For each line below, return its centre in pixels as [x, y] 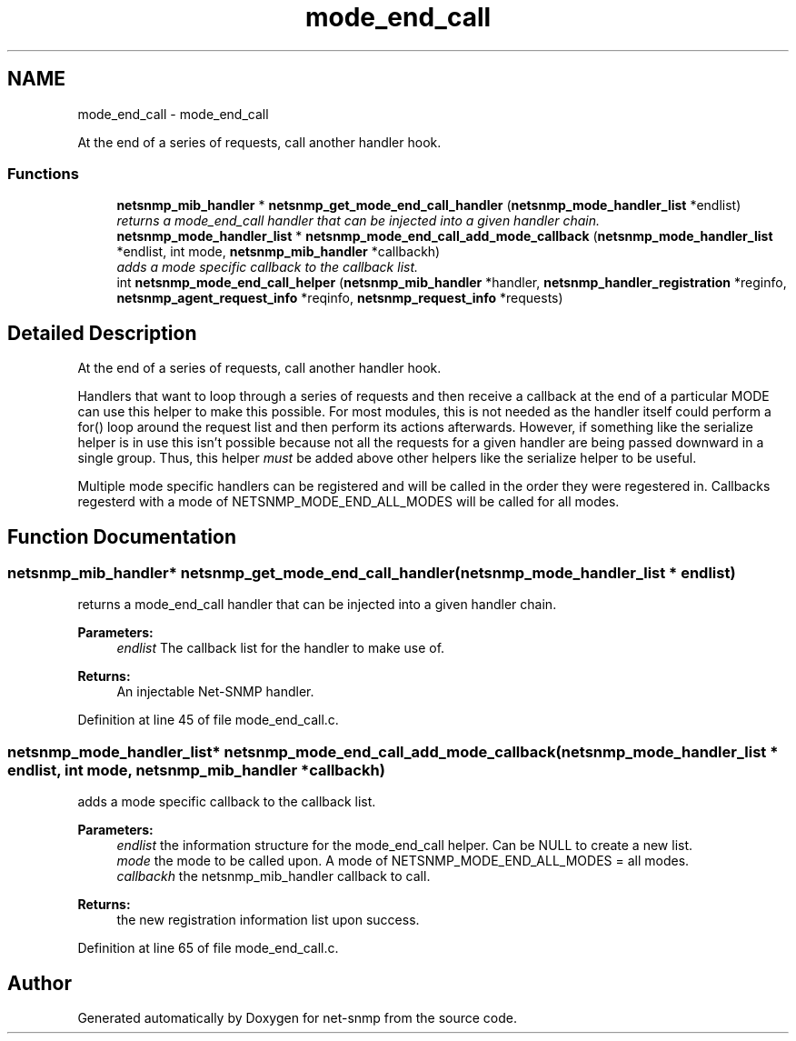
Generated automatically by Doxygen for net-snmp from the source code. [298, 1018]
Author [40, 983]
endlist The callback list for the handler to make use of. [281, 648]
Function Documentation [122, 536]
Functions [43, 173]
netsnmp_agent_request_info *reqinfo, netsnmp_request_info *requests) [340, 298]
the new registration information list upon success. [268, 920]
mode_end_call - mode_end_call [173, 114]
